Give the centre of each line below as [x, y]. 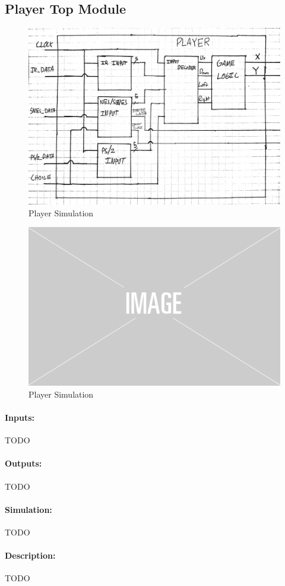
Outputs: [23, 463]
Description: [30, 555]
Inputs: [20, 417]
